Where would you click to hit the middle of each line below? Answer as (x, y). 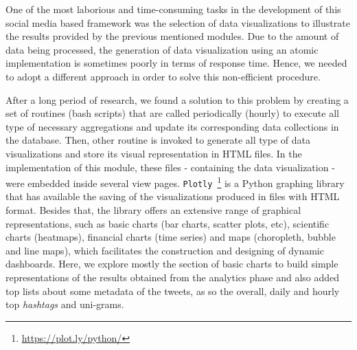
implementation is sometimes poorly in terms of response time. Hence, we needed (176, 63)
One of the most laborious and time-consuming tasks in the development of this (173, 9)
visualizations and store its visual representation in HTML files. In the (154, 153)
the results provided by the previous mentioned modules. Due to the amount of (172, 36)
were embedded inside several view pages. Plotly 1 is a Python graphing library (175, 182)
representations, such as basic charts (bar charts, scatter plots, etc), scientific (168, 223)
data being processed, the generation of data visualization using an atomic (162, 49)
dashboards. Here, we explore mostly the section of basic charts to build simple (172, 264)
